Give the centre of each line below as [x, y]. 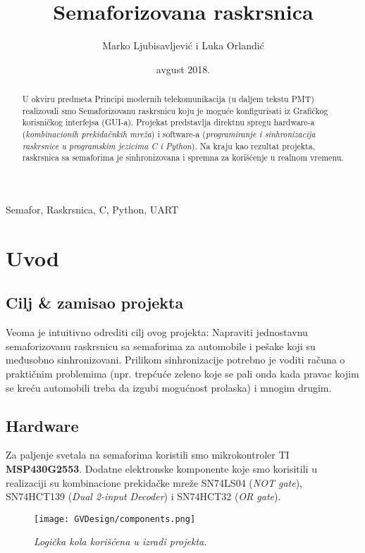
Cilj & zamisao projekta [95, 303]
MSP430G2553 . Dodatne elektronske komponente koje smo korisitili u [161, 468]
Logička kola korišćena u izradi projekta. [120, 541]
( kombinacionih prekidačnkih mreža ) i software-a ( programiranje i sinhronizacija [169, 134]
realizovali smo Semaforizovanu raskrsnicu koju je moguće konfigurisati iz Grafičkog [175, 110]
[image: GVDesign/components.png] [115, 519]
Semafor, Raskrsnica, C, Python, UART [92, 210]
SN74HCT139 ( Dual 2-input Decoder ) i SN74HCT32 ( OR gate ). [143, 496]
